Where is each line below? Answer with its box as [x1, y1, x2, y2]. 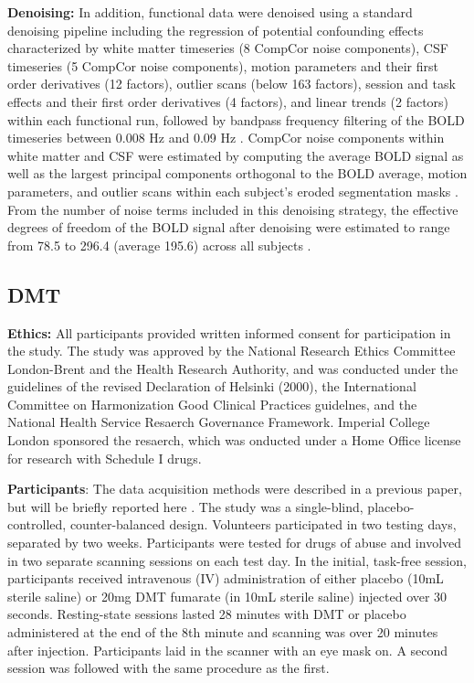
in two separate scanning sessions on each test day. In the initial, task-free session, [7, 550, 467, 570]
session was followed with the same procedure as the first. [7, 658, 330, 678]
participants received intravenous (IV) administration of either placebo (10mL [7, 569, 444, 588]
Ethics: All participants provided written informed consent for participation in [7, 323, 451, 342]
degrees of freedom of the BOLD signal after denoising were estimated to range [7, 218, 450, 237]
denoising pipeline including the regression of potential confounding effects [7, 20, 424, 39]
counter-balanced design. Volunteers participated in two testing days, [69, 515, 457, 534]
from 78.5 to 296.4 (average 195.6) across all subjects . [7, 235, 311, 254]
